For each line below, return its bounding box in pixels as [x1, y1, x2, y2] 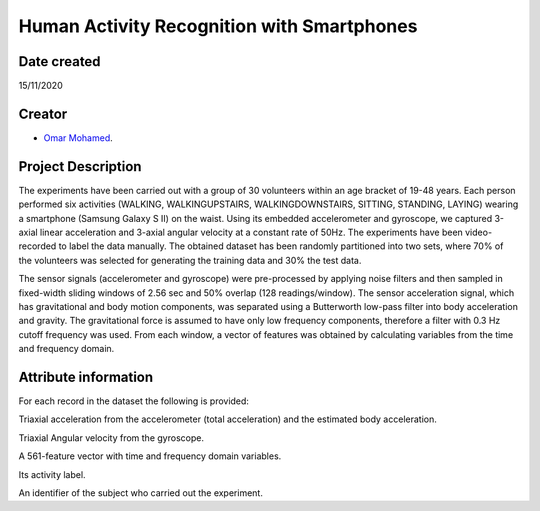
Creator [18, 105, 68, 122]
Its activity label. [18, 468, 86, 480]
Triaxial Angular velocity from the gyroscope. [18, 431, 205, 444]
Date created [18, 53, 101, 70]
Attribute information [18, 368, 154, 385]
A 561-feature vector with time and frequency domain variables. [18, 450, 282, 462]
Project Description [18, 158, 142, 175]
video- [465, 226, 493, 239]
